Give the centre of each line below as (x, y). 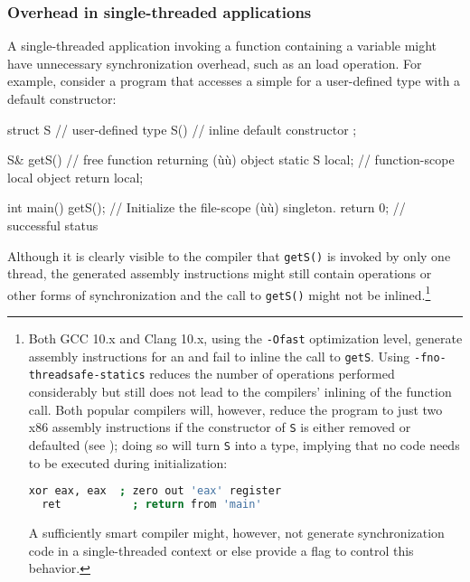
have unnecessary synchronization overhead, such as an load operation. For (215, 63)
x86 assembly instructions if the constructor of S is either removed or (220, 427)
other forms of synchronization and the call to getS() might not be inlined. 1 (219, 293)
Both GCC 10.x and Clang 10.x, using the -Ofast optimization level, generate (245, 338)
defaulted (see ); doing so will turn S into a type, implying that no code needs (244, 444)
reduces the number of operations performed (272, 374)
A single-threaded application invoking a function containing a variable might (222, 46)
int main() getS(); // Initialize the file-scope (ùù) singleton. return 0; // (207, 207)
